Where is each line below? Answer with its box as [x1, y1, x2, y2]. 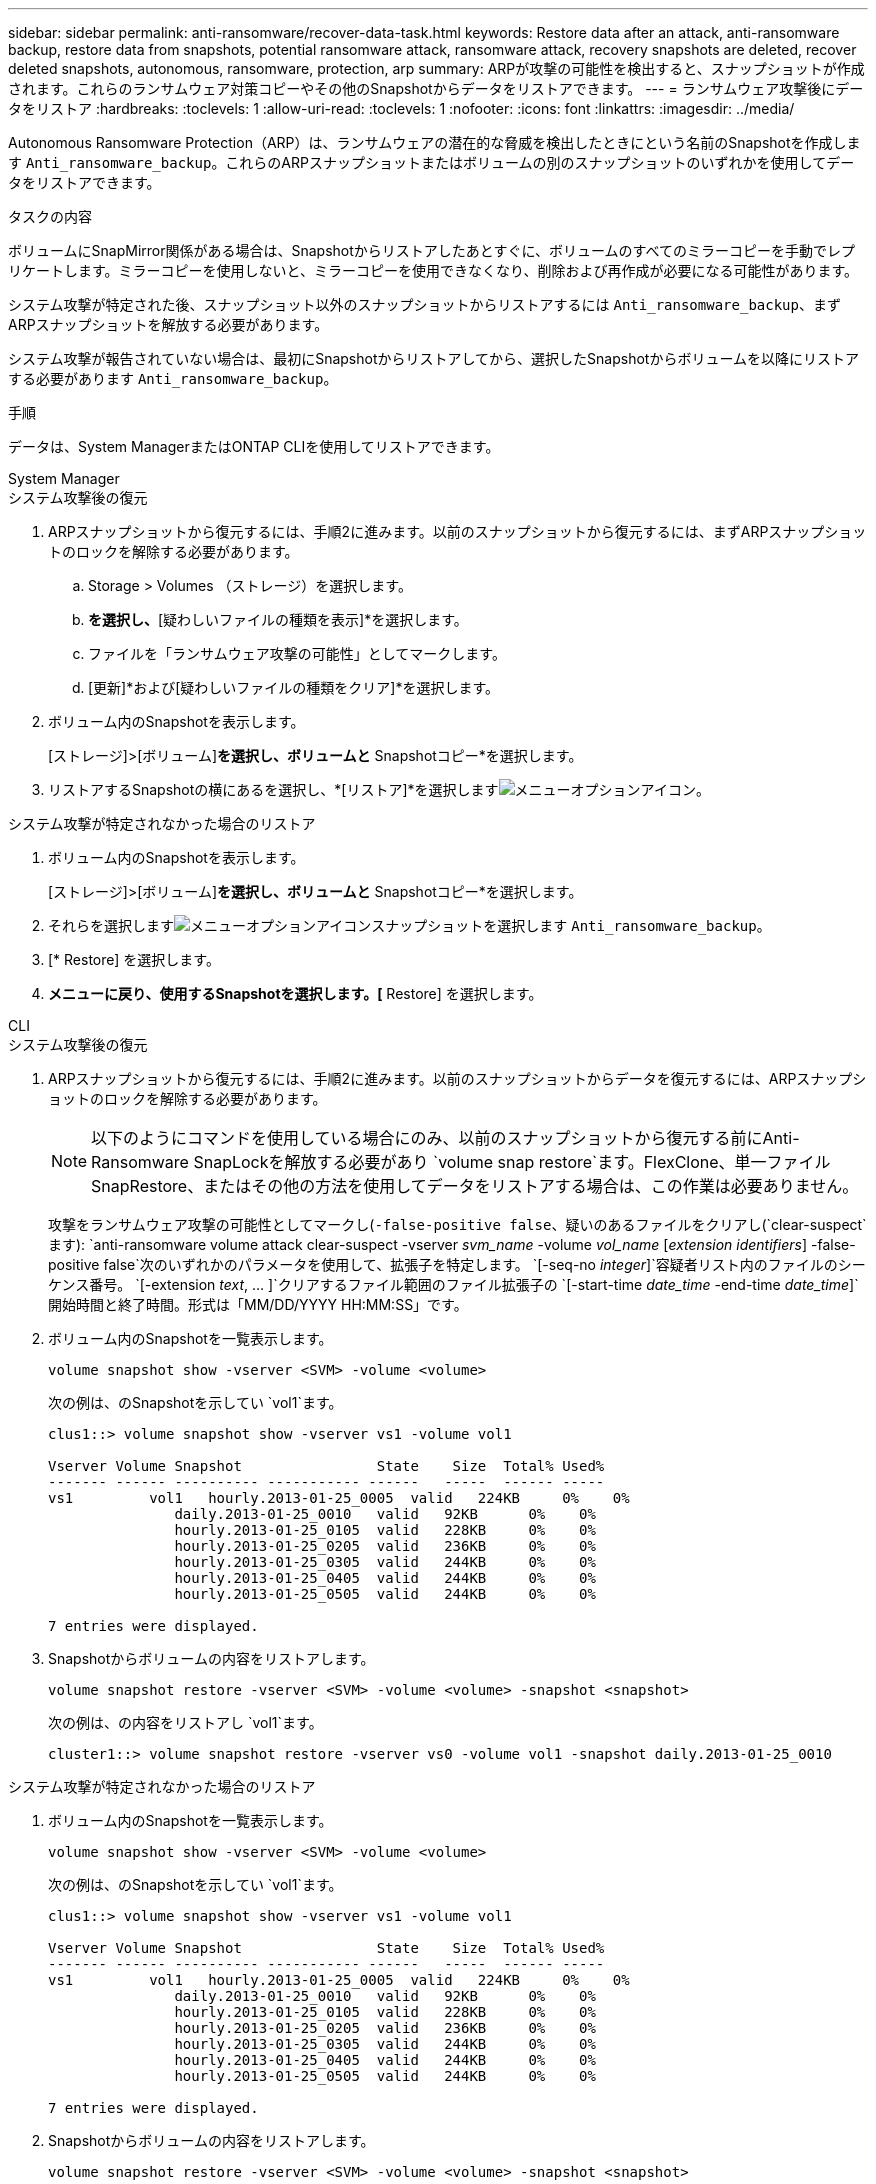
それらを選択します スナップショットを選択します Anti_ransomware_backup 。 [48, 917, 771, 934]
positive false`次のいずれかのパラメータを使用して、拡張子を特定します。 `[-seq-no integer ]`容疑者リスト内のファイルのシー [48, 1256, 866, 1273]
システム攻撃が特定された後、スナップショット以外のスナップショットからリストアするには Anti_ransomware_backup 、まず [8, 296, 841, 313]
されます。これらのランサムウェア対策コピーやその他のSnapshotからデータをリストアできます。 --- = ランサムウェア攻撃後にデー [8, 80, 864, 97]
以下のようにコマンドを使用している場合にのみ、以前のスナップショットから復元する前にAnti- [91, 1128, 800, 1148]
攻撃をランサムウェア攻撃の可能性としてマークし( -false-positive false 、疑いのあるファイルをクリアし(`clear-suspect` [48, 1216, 867, 1233]
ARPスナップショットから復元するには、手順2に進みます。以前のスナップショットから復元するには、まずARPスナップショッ [48, 523, 867, 540]
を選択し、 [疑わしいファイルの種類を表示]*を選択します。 [88, 611, 468, 628]
